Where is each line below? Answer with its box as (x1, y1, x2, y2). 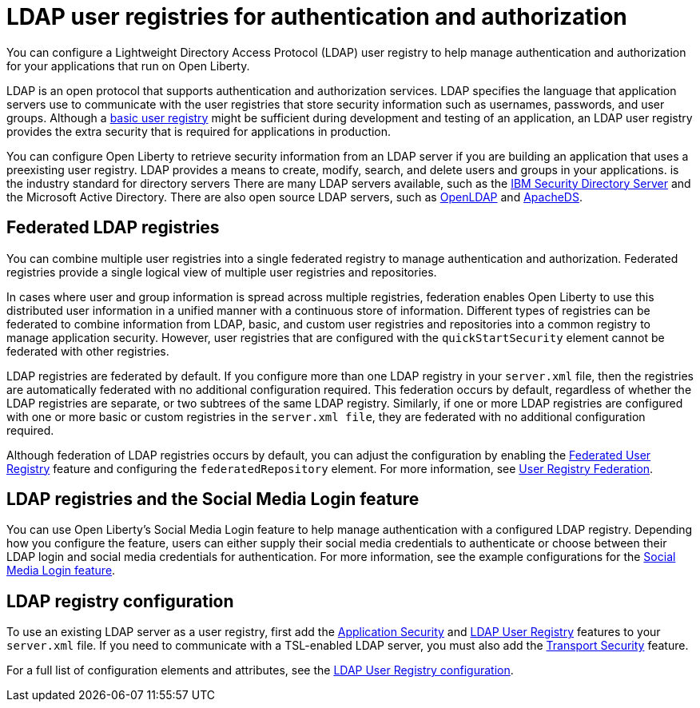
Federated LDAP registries (6, 217, 220, 238)
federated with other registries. (6, 344, 169, 358)
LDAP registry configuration (6, 591, 234, 611)
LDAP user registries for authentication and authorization (6, 3, 627, 30)
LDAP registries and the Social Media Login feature (6, 489, 420, 510)
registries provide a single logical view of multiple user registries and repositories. (6, 265, 437, 279)
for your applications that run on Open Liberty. (6, 58, 250, 73)
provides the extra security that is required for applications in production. (6, 124, 392, 138)
